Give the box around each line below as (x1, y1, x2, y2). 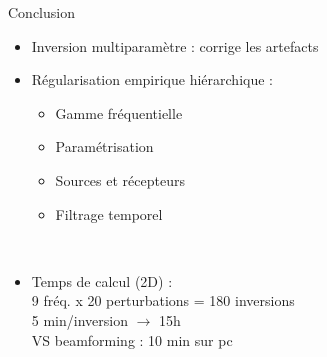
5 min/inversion (31, 309, 128, 330)
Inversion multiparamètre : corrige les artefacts (31, 35, 319, 56)
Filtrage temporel (55, 203, 163, 224)
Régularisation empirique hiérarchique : (31, 69, 273, 90)
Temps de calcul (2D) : (31, 270, 173, 291)
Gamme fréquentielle (55, 102, 183, 123)
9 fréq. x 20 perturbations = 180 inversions (31, 290, 295, 311)
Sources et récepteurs (55, 169, 185, 190)
